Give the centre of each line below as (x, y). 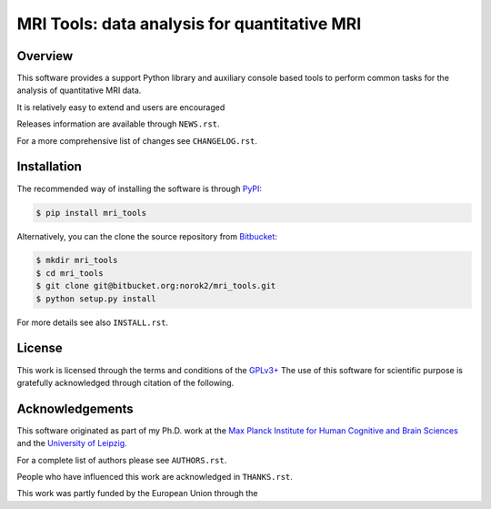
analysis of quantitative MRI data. (79, 90)
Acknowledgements (75, 408)
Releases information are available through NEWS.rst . (118, 124)
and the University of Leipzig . (72, 443)
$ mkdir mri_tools (77, 260)
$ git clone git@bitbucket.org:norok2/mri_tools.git (156, 286)
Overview (45, 56)
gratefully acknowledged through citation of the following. (125, 382)
